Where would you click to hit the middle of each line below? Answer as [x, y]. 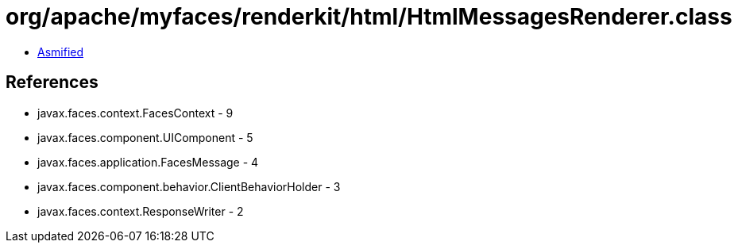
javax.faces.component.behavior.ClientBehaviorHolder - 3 [189, 186]
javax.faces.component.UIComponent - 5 [145, 137]
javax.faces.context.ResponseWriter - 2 [141, 211]
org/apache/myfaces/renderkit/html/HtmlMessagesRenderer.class [369, 17]
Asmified [61, 52]
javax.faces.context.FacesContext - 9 [135, 113]
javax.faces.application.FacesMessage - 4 [148, 162]
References [52, 82]
